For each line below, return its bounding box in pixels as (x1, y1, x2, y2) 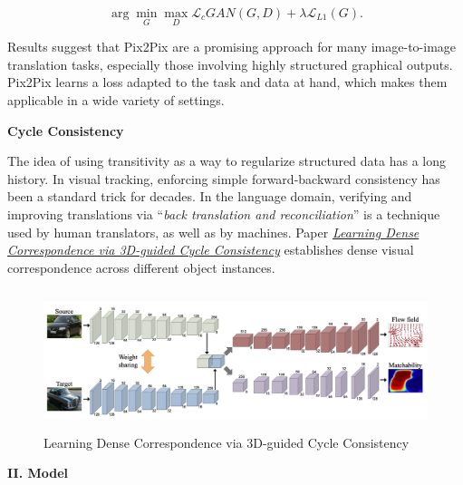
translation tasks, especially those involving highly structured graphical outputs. (7, 54, 453, 73)
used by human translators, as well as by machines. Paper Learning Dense (7, 222, 420, 241)
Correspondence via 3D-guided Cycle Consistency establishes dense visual (7, 240, 414, 259)
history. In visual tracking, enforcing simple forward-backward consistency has (7, 169, 440, 188)
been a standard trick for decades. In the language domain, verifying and (7, 187, 412, 206)
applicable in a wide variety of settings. (7, 91, 225, 109)
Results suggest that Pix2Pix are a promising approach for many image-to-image (7, 37, 457, 56)
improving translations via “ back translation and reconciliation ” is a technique (7, 204, 440, 223)
